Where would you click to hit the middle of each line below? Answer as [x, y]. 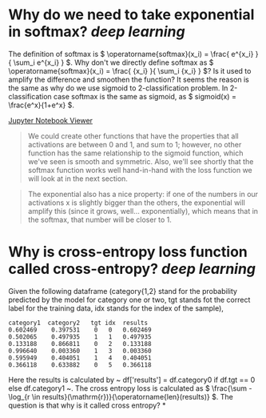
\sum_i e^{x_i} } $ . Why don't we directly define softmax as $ [113, 62]
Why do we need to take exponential [131, 15]
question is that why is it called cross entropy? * [87, 405]
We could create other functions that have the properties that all [133, 136]
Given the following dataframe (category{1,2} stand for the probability [123, 291]
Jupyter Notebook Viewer [51, 120]
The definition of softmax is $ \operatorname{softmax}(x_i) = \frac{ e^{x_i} [131, 54]
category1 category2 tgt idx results [78, 323]
